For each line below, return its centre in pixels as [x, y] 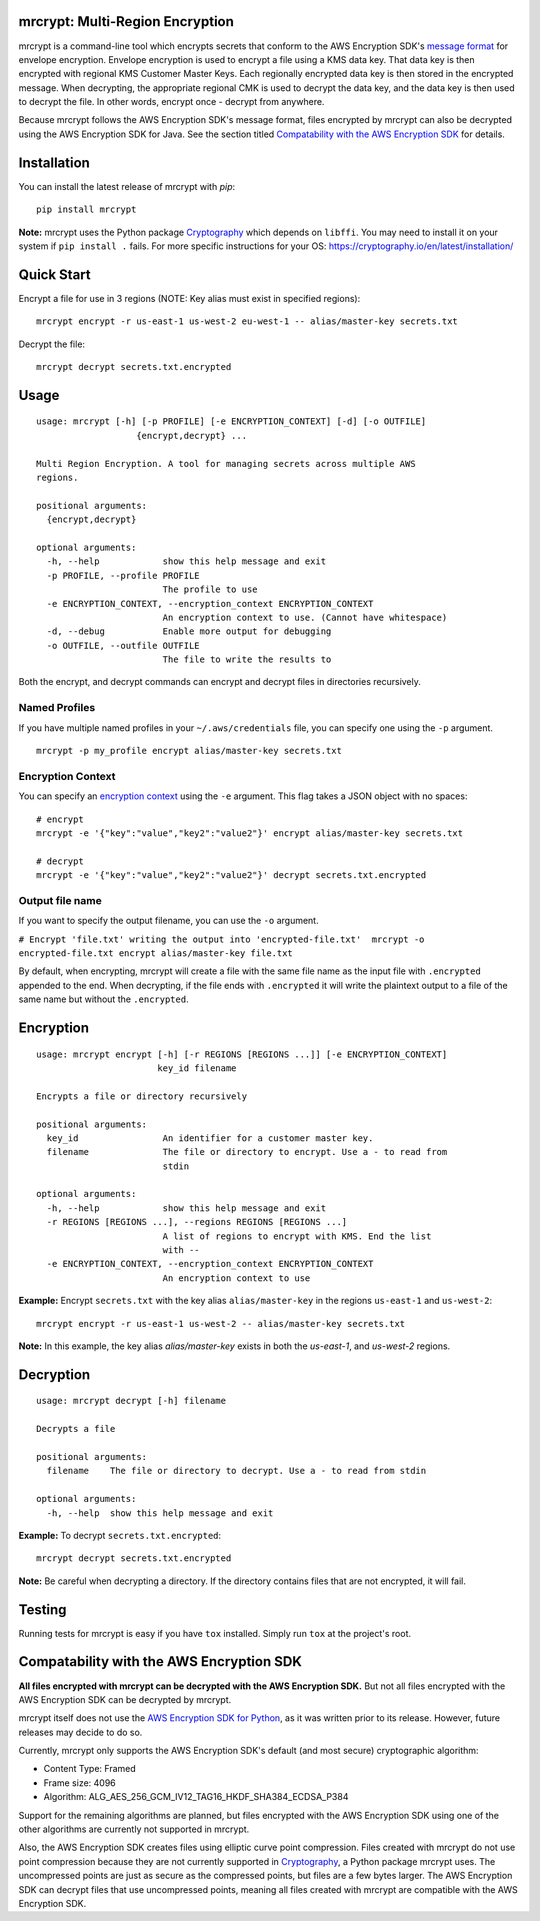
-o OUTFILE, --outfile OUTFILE [123, 645]
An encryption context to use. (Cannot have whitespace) [305, 617]
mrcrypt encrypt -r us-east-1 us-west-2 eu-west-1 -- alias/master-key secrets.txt [247, 321]
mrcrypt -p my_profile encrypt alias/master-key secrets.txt [189, 750]
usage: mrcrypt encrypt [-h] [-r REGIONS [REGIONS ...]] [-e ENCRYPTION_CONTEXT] [242, 1054]
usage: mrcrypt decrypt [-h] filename [131, 1401]
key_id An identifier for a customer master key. [210, 1138]
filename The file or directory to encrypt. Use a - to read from [247, 1152]
